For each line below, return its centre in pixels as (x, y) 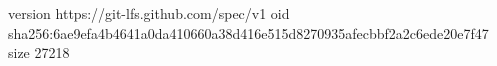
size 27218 (39, 52)
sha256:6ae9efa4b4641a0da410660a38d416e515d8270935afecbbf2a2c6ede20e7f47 (248, 32)
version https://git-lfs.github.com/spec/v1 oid (149, 13)
